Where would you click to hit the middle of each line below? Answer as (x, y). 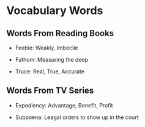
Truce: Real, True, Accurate (50, 71)
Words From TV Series (50, 91)
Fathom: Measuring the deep (52, 60)
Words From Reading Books (60, 33)
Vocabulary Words (55, 11)
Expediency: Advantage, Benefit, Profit (64, 105)
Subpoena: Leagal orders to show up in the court (77, 117)
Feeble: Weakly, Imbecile (46, 48)
